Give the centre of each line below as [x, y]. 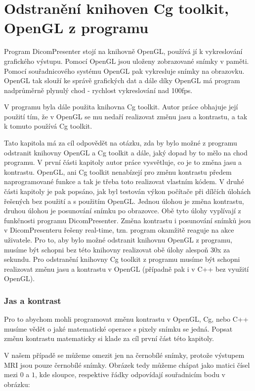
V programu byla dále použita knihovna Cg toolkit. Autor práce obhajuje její [121, 107]
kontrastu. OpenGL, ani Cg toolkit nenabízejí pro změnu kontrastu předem [118, 171]
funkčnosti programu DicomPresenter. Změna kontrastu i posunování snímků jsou [127, 220]
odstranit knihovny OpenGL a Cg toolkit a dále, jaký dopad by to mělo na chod [126, 152]
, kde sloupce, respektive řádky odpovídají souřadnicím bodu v [130, 374]
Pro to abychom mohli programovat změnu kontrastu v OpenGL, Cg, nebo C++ [126, 319]
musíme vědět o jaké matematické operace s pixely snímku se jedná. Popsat [118, 328]
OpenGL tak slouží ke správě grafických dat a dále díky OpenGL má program [122, 80]
